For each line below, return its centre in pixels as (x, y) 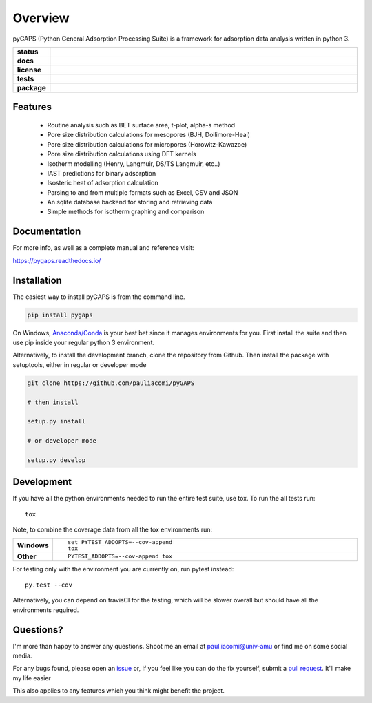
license (29, 70)
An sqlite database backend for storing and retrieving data (130, 202)
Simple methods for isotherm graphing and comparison (126, 212)
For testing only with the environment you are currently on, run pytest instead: (123, 569)
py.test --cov (49, 585)
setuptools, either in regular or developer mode (80, 364)
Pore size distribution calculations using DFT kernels (122, 154)
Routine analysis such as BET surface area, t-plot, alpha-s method (141, 125)
